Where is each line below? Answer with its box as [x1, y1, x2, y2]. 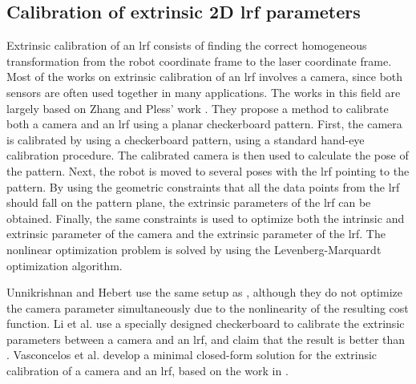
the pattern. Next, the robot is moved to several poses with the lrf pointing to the [6, 162, 410, 179]
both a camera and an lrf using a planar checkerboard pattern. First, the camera [6, 115, 402, 132]
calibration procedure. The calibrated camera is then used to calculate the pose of [6, 147, 409, 164]
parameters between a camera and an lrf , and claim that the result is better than [6, 330, 406, 347]
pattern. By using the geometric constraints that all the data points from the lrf [6, 178, 400, 195]
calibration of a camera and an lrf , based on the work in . [6, 362, 289, 379]
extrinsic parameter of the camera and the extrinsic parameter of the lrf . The [6, 225, 386, 242]
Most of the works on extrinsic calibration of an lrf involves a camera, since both [6, 68, 403, 85]
